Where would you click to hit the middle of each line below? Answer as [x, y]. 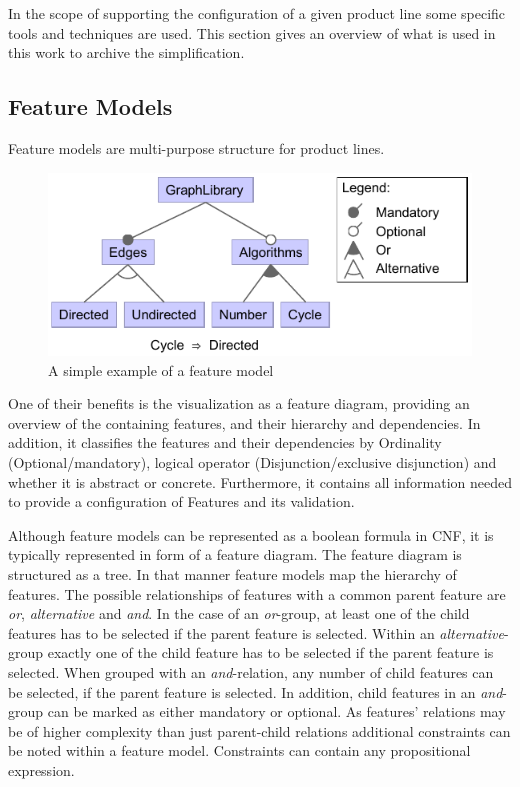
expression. [41, 769]
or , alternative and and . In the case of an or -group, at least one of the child [239, 613]
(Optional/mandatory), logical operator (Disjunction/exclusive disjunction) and [252, 462]
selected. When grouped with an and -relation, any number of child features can [251, 672]
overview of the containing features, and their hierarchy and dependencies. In [244, 422]
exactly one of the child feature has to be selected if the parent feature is [270, 652]
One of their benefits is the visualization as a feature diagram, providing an [239, 403]
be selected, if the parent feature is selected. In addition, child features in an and [255, 691]
